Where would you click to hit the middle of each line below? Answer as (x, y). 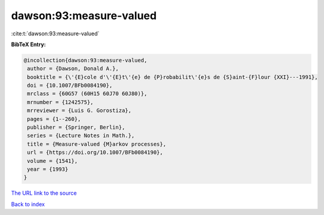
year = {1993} (48, 169)
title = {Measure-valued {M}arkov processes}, (97, 144)
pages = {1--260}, (54, 119)
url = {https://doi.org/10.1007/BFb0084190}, (95, 152)
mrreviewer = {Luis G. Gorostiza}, (79, 110)
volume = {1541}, (52, 161)
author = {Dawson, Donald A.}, (73, 69)
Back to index (28, 204)
